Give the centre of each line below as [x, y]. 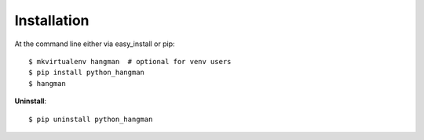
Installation [52, 20]
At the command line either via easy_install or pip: [95, 44]
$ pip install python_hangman [87, 73]
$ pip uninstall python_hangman [91, 119]
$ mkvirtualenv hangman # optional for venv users [130, 61]
